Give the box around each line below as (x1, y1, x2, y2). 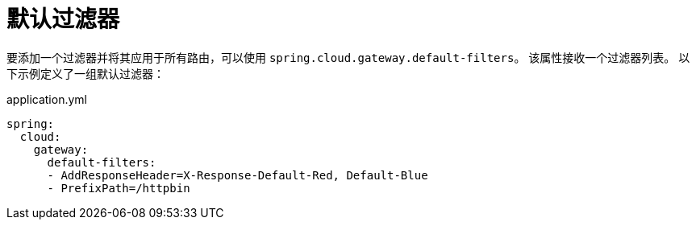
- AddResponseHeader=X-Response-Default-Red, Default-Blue (47, 168, 428, 182)
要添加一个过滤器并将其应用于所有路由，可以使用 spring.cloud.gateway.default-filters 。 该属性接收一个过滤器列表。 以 (6, 50, 690, 64)
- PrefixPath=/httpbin (47, 181, 190, 195)
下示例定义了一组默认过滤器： (6, 66, 165, 80)
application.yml (6, 92, 87, 106)
